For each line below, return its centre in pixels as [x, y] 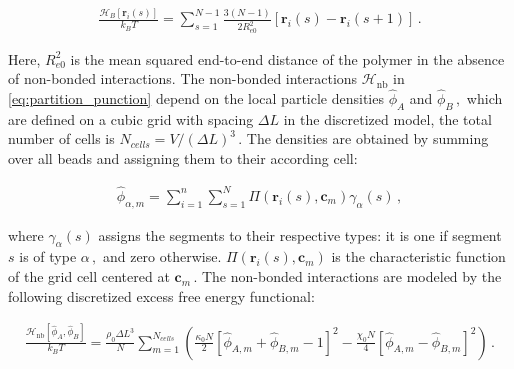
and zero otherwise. [162, 256]
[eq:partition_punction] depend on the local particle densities [196, 98]
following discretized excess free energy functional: [161, 295]
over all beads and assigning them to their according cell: [183, 158]
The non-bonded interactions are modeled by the [351, 276]
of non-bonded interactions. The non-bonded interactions [183, 78]
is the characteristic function [418, 256]
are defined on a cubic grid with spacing [131, 118]
